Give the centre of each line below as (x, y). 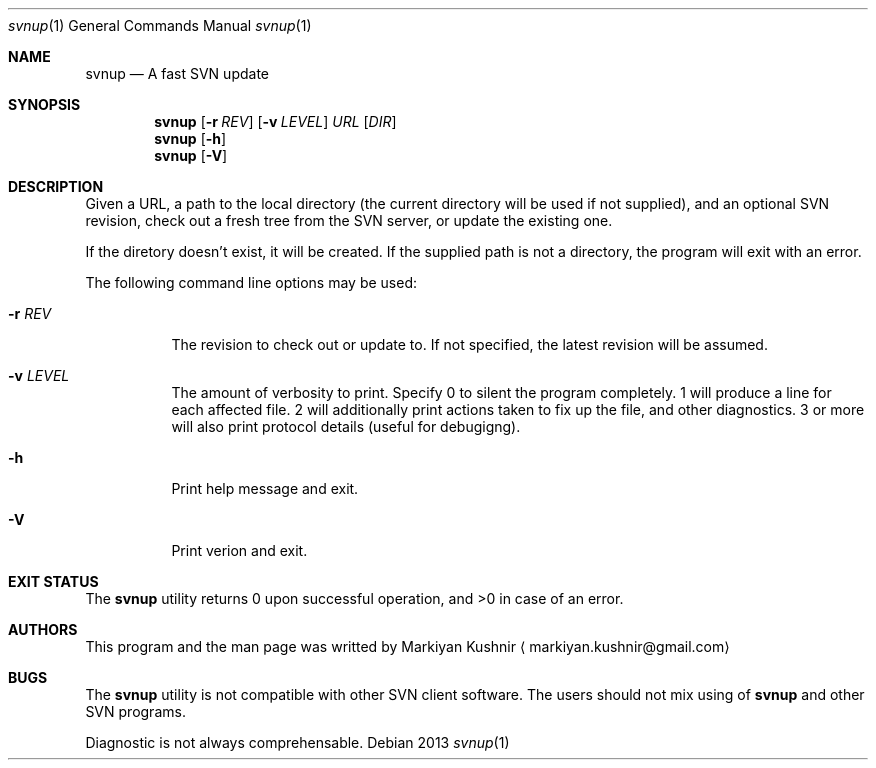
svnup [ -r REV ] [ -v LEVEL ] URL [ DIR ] (275, 121)
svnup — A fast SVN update (177, 73)
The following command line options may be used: (251, 282)
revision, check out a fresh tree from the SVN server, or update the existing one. (349, 220)
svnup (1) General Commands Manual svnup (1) (160, 25)
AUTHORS (43, 629)
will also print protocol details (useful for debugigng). (346, 426)
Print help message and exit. (265, 488)
